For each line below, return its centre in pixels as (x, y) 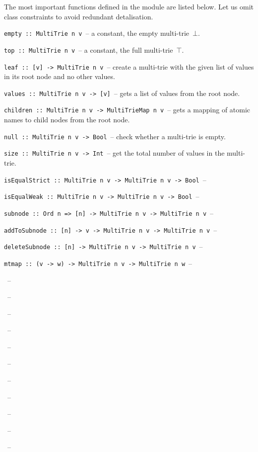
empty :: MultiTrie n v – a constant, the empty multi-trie (97, 33)
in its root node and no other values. (60, 76)
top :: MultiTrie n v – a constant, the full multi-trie (89, 49)
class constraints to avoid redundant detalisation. (79, 16)
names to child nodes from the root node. (67, 120)
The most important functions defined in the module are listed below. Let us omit (129, 6)
